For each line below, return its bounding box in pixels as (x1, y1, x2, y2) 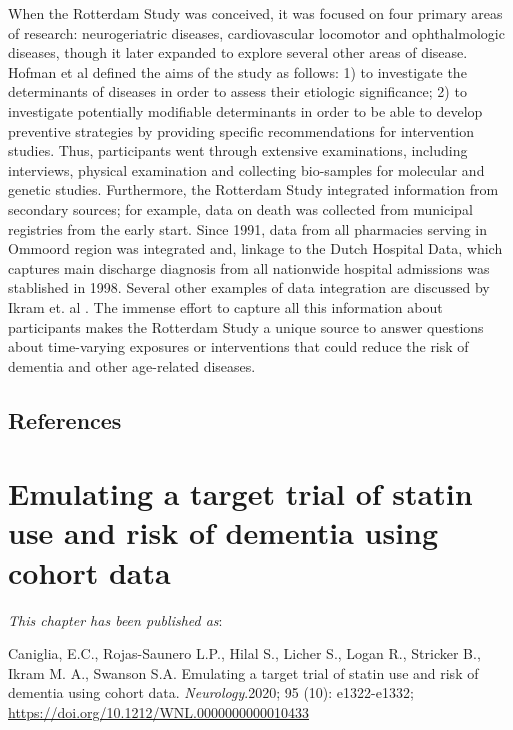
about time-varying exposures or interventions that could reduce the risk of (8, 336, 469, 357)
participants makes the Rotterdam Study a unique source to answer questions (8, 316, 484, 337)
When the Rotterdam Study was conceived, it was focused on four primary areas (8, 3, 503, 23)
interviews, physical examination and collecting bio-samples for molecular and (8, 159, 485, 180)
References (8, 404, 122, 435)
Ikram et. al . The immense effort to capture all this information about (8, 296, 443, 317)
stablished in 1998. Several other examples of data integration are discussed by (8, 277, 490, 298)
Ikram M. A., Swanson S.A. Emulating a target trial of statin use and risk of (8, 662, 479, 683)
